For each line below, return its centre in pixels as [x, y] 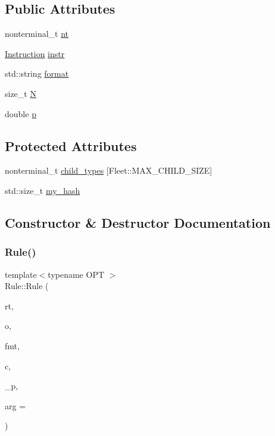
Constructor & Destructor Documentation [138, 222]
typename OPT [76, 274]
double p [21, 113]
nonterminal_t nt [37, 34]
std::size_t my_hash [43, 190]
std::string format [37, 73]
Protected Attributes [71, 145]
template [21, 274]
